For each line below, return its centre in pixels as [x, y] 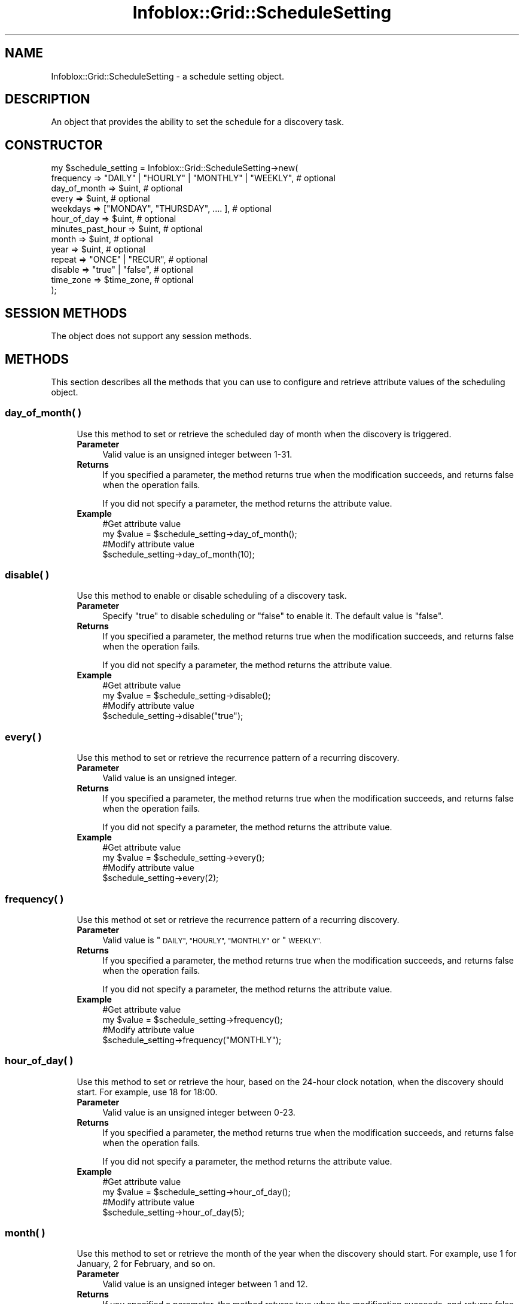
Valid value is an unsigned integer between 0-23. [199, 1112]
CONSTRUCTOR [54, 145]
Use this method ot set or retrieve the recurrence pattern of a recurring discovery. [238, 919]
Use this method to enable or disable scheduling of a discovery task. [212, 596]
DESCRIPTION [48, 99]
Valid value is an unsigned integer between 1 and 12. [205, 1284]
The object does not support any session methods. [151, 336]
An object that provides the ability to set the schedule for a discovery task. [198, 122]
